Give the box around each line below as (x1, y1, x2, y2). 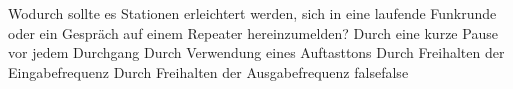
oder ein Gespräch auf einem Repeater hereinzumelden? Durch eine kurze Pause (8, 22, 498, 43)
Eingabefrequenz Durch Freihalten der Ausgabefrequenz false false (8, 61, 409, 82)
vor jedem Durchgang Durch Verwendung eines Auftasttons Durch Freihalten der (8, 42, 505, 63)
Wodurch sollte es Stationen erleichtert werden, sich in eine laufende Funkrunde (8, 3, 497, 23)
